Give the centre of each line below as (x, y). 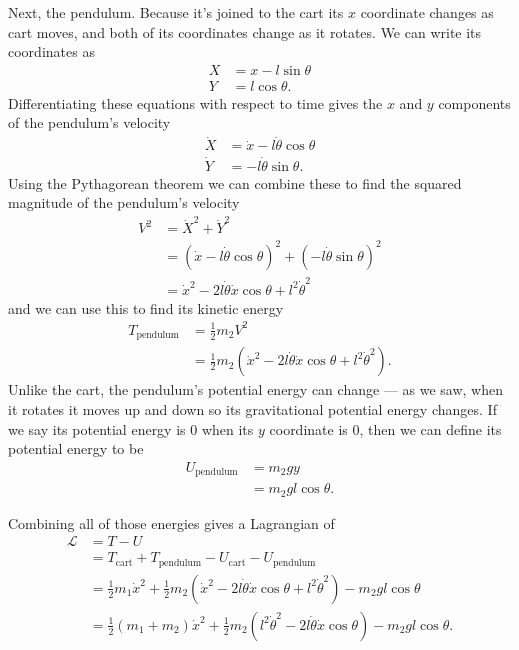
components (474, 102)
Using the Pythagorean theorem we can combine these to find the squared (235, 182)
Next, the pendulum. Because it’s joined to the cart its (176, 12)
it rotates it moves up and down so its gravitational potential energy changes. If (252, 408)
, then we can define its (430, 428)
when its (227, 428)
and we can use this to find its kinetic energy (146, 307)
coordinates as (51, 51)
